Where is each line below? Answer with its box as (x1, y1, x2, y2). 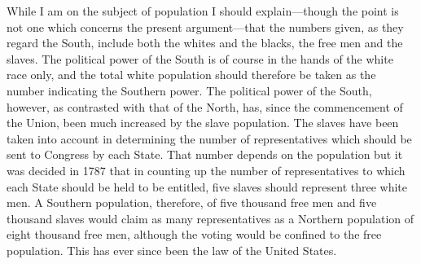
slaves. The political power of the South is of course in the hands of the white (7, 50, 393, 67)
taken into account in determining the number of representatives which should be (7, 130, 412, 147)
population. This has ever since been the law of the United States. (7, 241, 337, 258)
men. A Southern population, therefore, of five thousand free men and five (7, 194, 377, 211)
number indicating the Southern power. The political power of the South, (7, 81, 372, 99)
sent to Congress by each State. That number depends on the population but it (7, 146, 403, 163)
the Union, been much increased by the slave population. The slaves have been (7, 114, 399, 131)
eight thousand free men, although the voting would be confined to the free (7, 226, 382, 243)
